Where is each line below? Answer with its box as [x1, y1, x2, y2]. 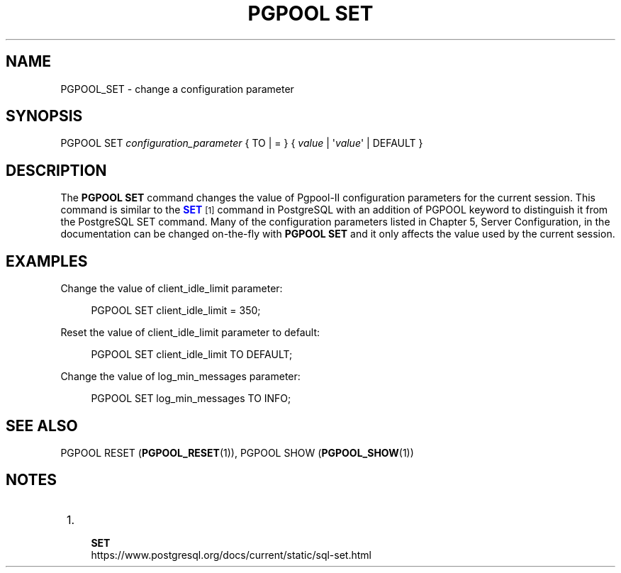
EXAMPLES [6, 252, 88, 270]
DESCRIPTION [6, 161, 107, 179]
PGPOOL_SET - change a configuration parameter [60, 82, 294, 95]
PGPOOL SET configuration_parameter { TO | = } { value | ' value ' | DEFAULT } [60, 137, 423, 150]
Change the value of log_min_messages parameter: [60, 370, 301, 383]
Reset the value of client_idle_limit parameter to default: [60, 326, 320, 339]
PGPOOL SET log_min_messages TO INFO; [91, 392, 291, 405]
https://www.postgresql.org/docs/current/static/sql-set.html [91, 548, 371, 561]
